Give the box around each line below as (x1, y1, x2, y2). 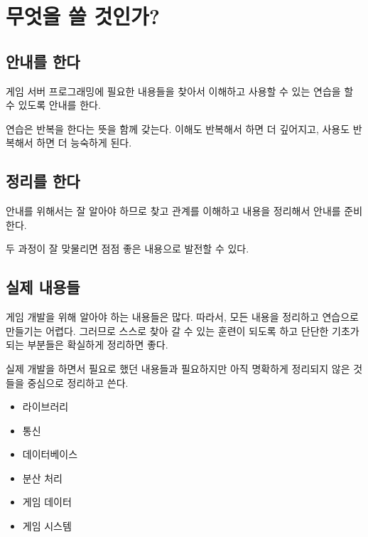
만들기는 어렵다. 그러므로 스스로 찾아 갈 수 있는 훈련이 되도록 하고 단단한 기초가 (6, 323, 359, 338)
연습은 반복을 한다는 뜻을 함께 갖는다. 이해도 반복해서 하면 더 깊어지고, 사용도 (6, 121, 350, 136)
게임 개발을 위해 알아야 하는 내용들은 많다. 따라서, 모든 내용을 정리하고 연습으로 (6, 309, 359, 324)
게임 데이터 (22, 494, 72, 509)
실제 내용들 (6, 276, 80, 298)
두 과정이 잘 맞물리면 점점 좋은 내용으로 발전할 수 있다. (6, 241, 249, 256)
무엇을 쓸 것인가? (6, 1, 160, 31)
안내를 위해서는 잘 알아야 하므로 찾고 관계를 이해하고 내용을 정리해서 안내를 (6, 203, 341, 218)
